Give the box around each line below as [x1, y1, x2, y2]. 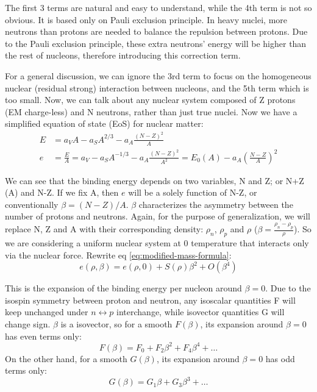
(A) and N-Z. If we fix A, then [5, 186, 119, 199]
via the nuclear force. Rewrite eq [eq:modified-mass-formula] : [5, 248, 232, 261]
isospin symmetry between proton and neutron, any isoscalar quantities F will [5, 293, 296, 306]
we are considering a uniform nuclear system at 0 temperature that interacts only [5, 237, 309, 249]
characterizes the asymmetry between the [138, 198, 293, 210]
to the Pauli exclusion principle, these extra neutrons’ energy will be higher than [5, 37, 307, 49]
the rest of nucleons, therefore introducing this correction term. [5, 49, 241, 62]
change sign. [5, 318, 51, 330]
